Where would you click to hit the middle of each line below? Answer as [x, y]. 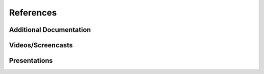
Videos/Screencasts [41, 45]
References [33, 13]
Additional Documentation [50, 30]
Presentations [31, 61]
